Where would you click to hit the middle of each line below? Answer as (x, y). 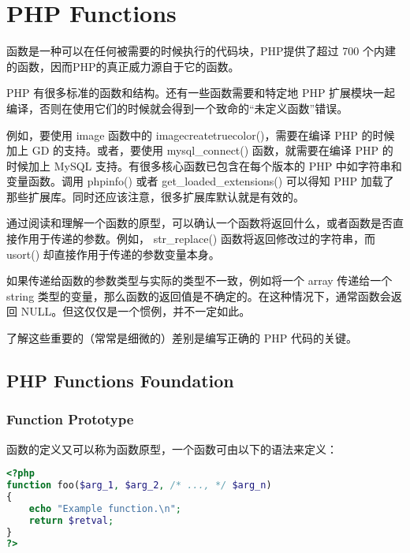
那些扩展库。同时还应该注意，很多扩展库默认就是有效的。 (155, 196)
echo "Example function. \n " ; (105, 508)
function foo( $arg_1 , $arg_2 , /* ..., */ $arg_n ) (139, 486)
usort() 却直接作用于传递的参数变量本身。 (113, 254)
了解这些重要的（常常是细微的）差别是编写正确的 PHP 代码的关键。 (182, 338)
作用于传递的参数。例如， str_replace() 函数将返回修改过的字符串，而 (196, 239)
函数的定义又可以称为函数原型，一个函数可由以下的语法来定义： (172, 448)
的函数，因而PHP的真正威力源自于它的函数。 (123, 66)
